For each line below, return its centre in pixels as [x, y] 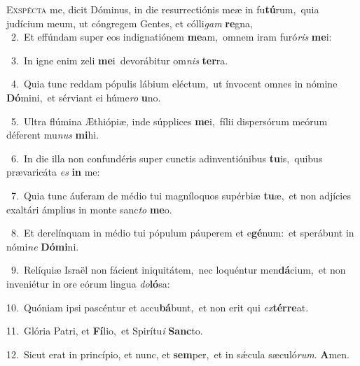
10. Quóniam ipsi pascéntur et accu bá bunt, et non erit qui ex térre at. [158, 307]
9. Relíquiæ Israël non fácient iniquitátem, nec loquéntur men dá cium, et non [178, 270]
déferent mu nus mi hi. [53, 135]
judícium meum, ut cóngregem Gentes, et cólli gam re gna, [130, 23]
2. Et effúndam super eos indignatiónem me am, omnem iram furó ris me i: [171, 37]
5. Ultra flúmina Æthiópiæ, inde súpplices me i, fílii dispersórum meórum [169, 121]
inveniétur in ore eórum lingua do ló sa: [88, 283]
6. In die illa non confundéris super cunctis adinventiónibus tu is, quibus [167, 158]
